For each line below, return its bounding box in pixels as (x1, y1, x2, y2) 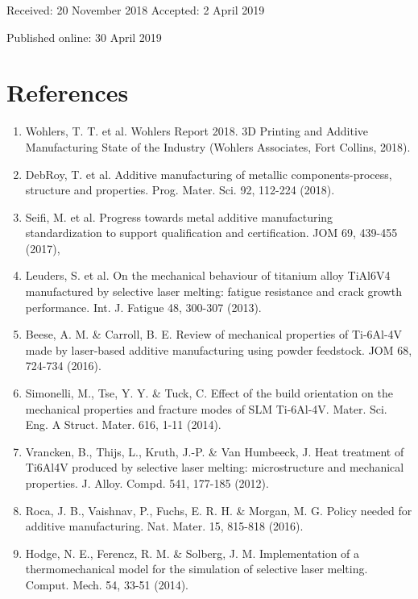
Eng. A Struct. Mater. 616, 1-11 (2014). (25, 416, 221, 433)
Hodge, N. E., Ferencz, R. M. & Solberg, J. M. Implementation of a (25, 544, 360, 561)
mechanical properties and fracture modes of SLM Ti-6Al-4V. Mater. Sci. (25, 400, 387, 417)
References (6, 76, 129, 109)
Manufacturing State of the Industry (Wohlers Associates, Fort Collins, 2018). (25, 138, 411, 155)
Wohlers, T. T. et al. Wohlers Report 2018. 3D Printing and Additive (25, 123, 369, 139)
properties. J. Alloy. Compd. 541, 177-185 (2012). (25, 475, 269, 491)
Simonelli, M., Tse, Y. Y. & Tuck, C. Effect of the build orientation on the (25, 385, 393, 401)
